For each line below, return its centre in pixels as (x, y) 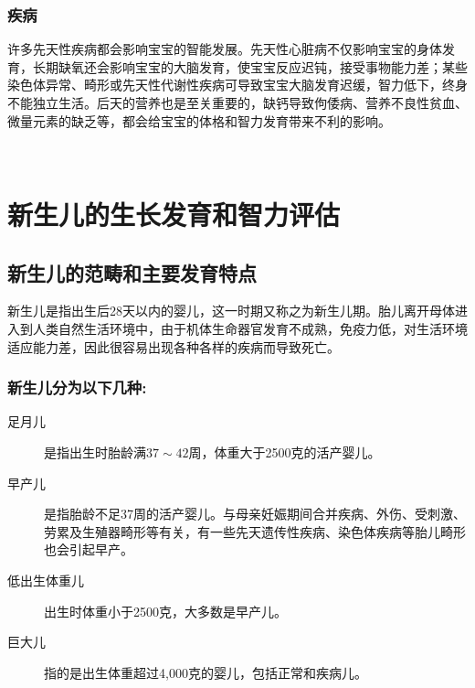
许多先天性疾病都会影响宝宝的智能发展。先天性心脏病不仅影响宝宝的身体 (225, 49)
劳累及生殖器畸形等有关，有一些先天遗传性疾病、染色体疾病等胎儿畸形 (255, 531)
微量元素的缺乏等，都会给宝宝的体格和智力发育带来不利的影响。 (199, 120)
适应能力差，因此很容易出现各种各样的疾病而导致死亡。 (174, 346)
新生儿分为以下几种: (77, 387)
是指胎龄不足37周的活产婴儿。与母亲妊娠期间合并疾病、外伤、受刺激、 (255, 514)
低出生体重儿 (46, 580)
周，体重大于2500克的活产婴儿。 (285, 451)
